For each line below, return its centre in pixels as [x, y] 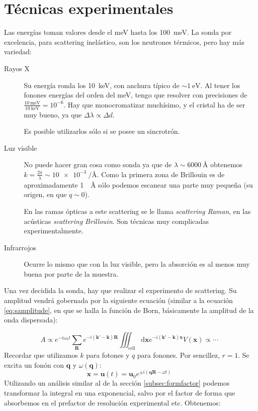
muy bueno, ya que [53, 114]
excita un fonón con [34, 364]
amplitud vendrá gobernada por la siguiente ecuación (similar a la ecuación [119, 300]
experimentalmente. [54, 231]
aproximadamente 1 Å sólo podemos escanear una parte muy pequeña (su [138, 184]
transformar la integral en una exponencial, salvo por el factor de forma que [120, 393]
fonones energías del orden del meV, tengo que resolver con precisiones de [136, 95]
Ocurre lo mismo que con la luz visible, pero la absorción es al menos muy [137, 264]
